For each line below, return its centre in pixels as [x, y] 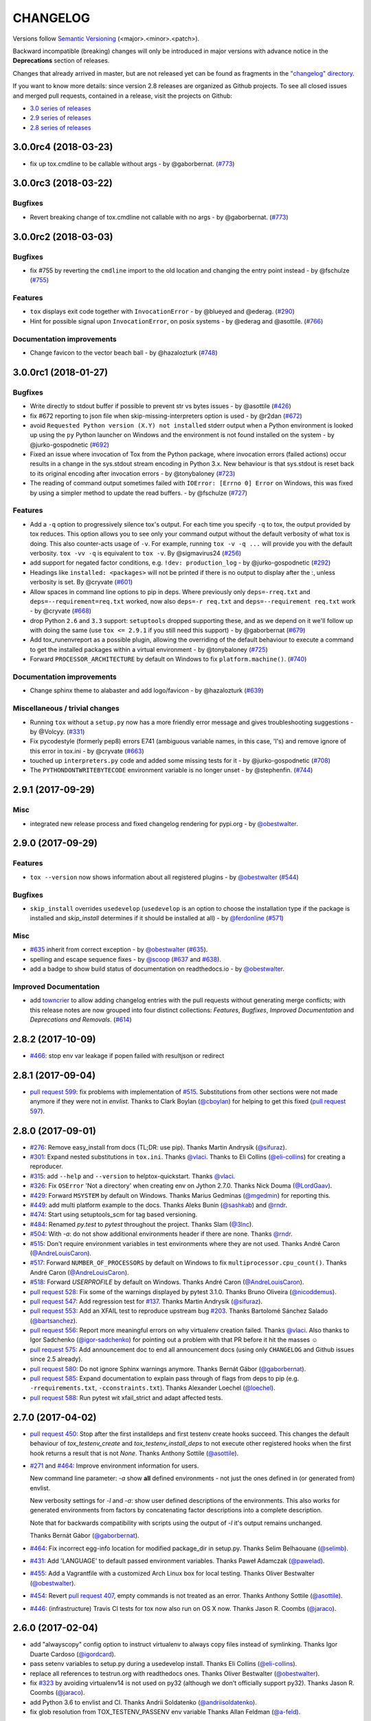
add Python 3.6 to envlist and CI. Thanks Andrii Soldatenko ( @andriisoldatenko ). [143, 1702]
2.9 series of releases [61, 118]
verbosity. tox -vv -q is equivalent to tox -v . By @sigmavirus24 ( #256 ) [136, 553]
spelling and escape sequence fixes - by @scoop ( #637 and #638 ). [125, 959]
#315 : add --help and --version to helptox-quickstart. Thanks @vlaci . [133, 1176]
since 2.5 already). [56, 1359]
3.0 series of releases [60, 108]
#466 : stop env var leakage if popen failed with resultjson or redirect [127, 1056]
